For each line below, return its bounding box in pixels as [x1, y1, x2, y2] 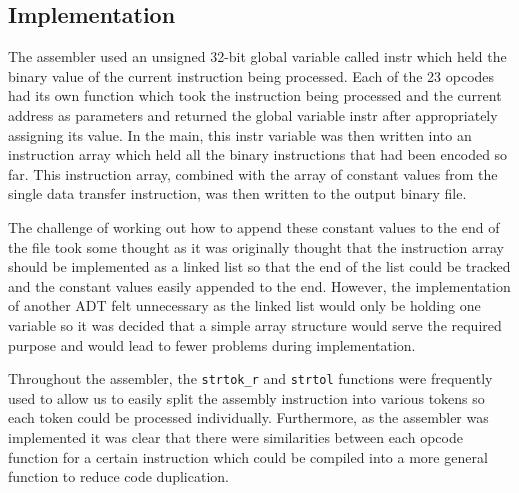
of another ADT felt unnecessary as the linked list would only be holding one [8, 295, 481, 316]
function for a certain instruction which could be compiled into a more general [8, 446, 488, 467]
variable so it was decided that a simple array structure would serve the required [8, 314, 502, 335]
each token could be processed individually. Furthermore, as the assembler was [8, 407, 489, 428]
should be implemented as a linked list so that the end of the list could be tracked [8, 256, 511, 277]
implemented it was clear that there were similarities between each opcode [8, 426, 463, 447]
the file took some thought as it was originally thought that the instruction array [8, 236, 504, 257]
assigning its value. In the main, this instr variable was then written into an [8, 124, 472, 145]
